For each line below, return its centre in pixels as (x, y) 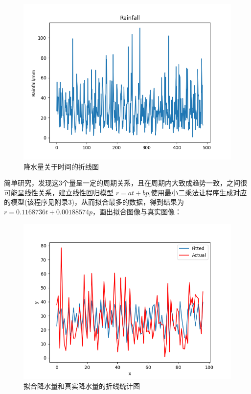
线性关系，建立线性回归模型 (69, 192)
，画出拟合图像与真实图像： (137, 211)
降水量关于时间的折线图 (61, 166)
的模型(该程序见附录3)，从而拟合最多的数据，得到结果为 (94, 202)
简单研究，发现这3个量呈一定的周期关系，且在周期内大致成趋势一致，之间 (122, 183)
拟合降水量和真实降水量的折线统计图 (82, 386)
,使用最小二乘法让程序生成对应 (198, 192)
